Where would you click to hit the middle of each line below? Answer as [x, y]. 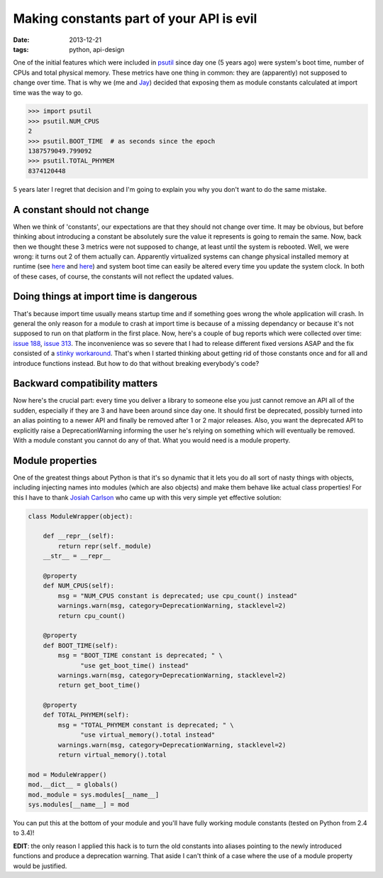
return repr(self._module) [105, 546]
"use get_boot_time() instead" [135, 665]
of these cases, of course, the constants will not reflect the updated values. [123, 276]
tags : [21, 49]
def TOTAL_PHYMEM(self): [86, 715]
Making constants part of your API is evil [135, 18]
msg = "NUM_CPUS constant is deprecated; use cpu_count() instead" [178, 596]
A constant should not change [81, 210]
